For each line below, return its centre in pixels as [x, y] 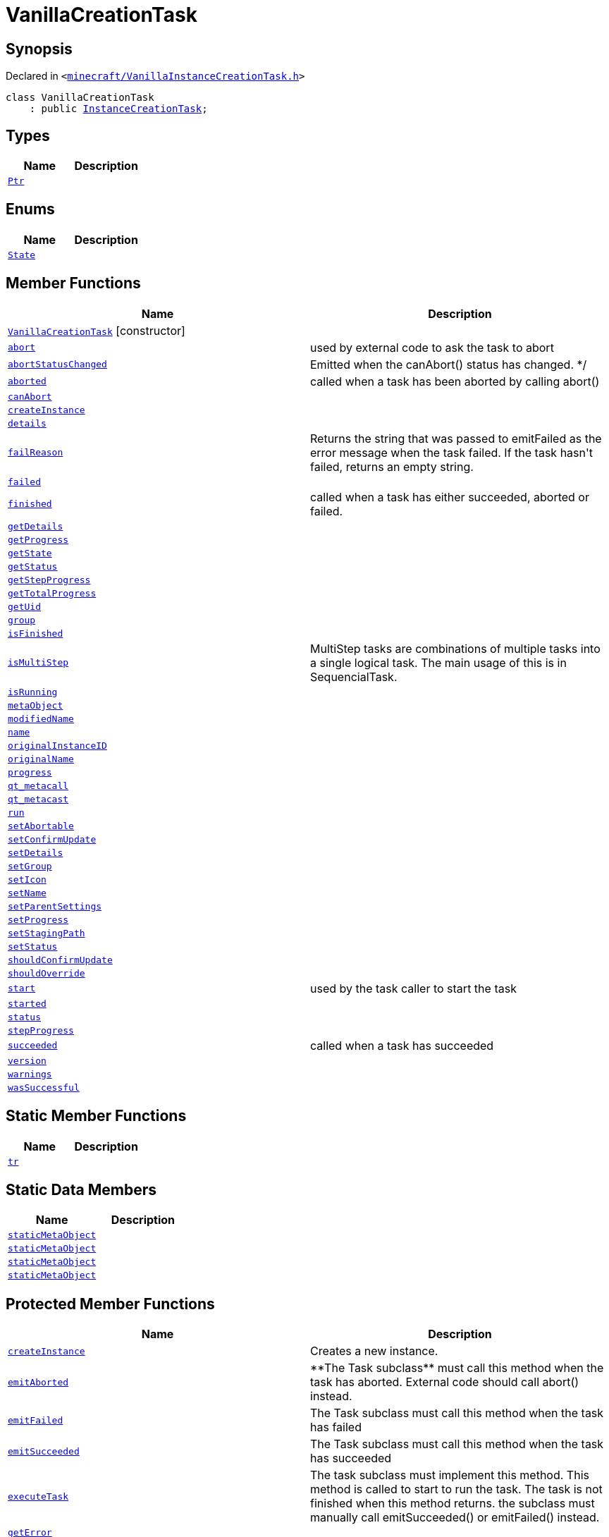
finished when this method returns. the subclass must [453, 1504]
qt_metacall [38, 785]
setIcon [27, 879]
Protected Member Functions [110, 1304]
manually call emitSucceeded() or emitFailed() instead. [455, 1518]
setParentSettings [55, 906]
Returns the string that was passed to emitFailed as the [456, 438]
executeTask [38, 1496]
